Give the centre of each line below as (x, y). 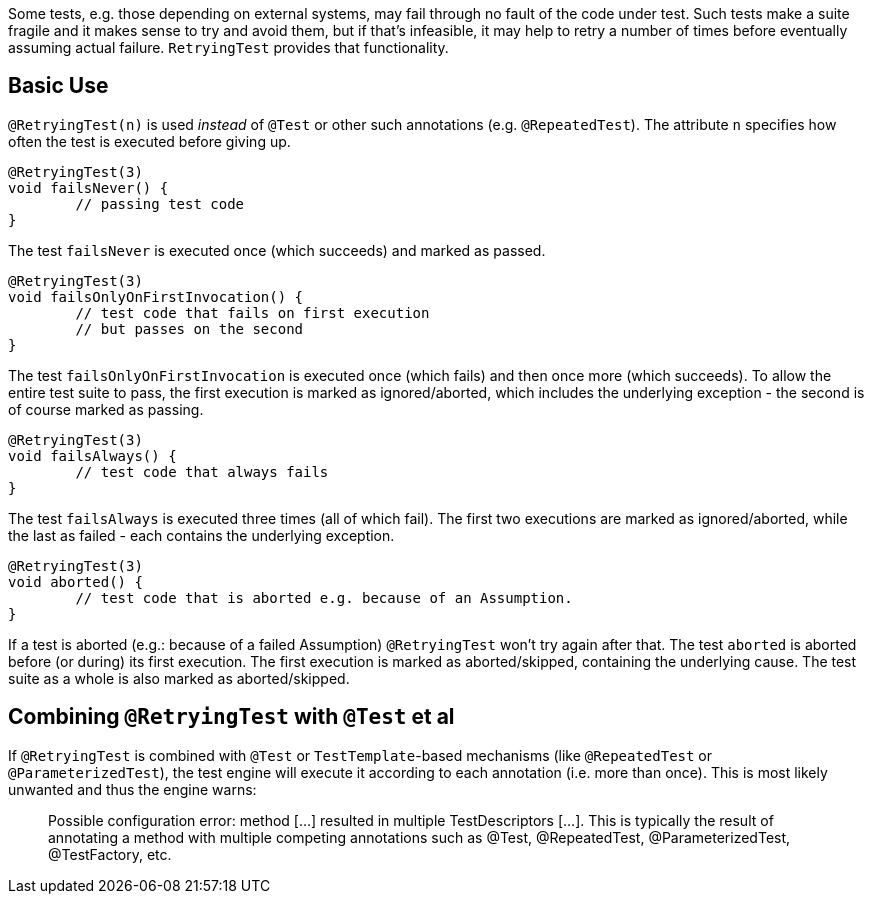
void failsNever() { (88, 187)
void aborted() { (75, 581)
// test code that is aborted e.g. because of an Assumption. (324, 597)
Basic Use (58, 86)
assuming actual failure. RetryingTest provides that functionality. (228, 47)
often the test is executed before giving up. (149, 141)
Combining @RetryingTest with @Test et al (231, 717)
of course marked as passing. (106, 409)
